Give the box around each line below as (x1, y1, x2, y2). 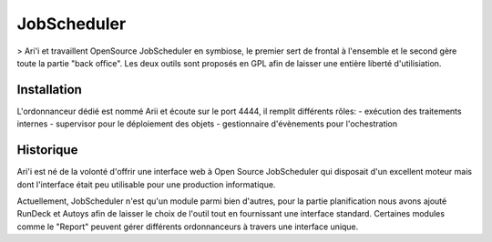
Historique (16, 142, 78, 158)
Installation (16, 82, 82, 97)
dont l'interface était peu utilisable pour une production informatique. (16, 178, 276, 190)
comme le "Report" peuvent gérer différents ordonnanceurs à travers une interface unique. (16, 221, 359, 232)
